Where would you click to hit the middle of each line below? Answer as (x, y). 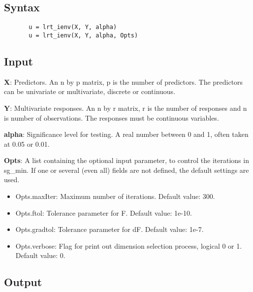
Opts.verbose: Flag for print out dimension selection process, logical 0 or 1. (129, 245)
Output (23, 282)
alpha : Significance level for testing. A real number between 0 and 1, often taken (126, 134)
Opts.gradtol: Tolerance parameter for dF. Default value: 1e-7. (110, 229)
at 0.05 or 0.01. (27, 144)
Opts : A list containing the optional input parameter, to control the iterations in (126, 160)
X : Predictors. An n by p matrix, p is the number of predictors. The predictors (124, 81)
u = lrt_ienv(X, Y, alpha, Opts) (83, 35)
